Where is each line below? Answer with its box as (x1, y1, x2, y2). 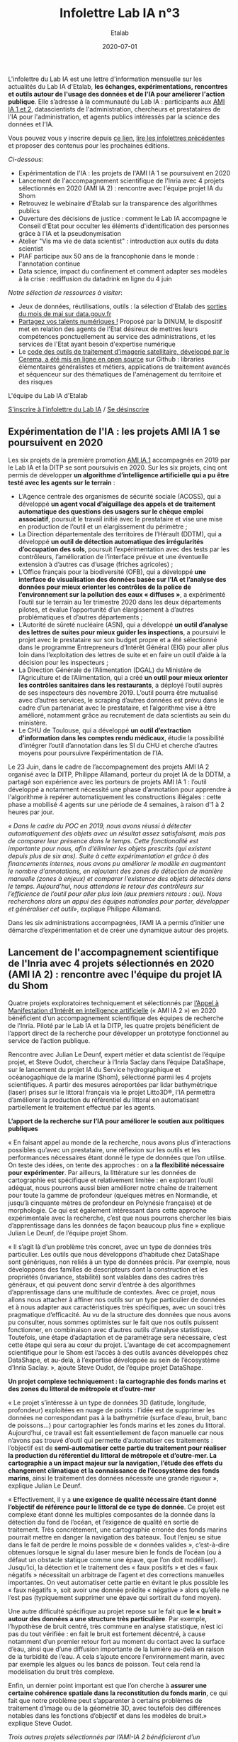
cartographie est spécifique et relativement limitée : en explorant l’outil (8, 1176, 214, 1184)
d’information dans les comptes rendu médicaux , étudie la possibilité (18, 733, 225, 742)
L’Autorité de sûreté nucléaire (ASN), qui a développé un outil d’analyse (18, 620, 229, 629)
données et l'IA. (8, 119, 54, 129)
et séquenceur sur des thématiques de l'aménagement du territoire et (18, 369, 222, 378)
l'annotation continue (18, 259, 81, 268)
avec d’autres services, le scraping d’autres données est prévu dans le (18, 696, 225, 704)
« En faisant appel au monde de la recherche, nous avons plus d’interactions (8, 1138, 231, 1147)
